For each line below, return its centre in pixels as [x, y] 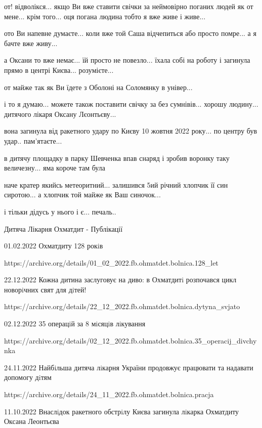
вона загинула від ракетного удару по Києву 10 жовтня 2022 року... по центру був [131, 131]
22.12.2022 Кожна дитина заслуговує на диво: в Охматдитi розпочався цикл [120, 280]
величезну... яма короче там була [55, 168]
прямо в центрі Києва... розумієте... [59, 70]
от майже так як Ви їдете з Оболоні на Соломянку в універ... [98, 87]
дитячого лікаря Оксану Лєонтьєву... [60, 114]
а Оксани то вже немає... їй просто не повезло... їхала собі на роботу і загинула [127, 60]
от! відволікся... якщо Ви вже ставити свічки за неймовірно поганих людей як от [129, 6]
